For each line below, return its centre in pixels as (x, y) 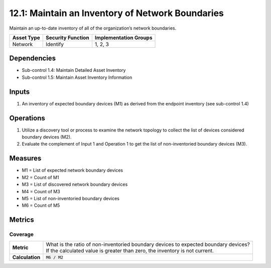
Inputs (20, 92)
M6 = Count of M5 (41, 205)
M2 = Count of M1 (40, 177)
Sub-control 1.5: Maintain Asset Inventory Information (77, 77)
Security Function (68, 38)
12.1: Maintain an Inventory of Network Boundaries (117, 13)
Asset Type (26, 38)
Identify (55, 44)
